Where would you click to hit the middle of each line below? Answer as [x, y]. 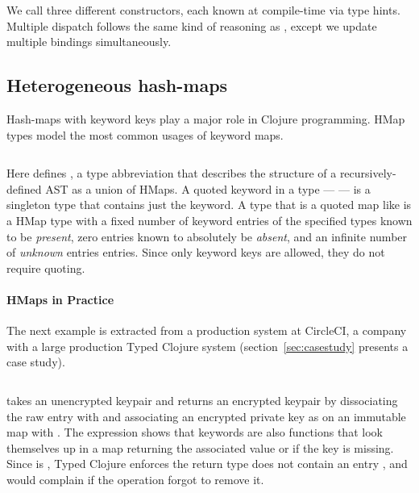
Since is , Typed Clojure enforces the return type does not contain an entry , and [207, 464]
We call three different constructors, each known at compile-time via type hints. [203, 10]
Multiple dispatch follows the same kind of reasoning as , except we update [192, 25]
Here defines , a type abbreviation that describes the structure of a [172, 173]
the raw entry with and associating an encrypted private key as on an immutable [206, 416]
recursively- [368, 173]
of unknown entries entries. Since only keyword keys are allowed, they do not [196, 252]
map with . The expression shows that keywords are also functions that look [195, 432]
